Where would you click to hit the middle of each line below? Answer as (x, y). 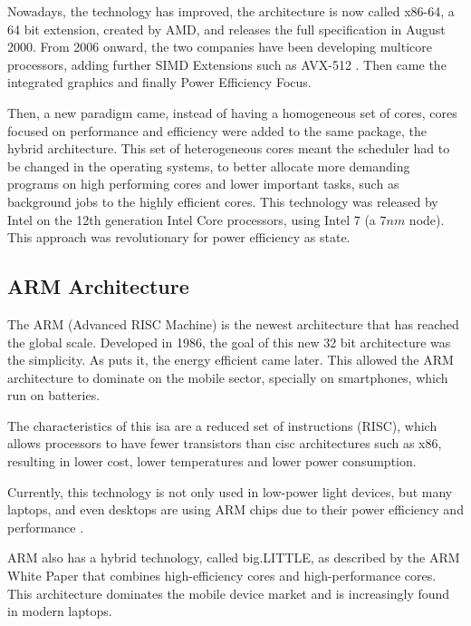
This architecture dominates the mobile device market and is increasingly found (229, 593)
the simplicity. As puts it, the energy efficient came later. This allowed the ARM (231, 360)
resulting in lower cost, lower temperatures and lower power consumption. (212, 461)
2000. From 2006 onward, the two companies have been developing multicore (220, 47)
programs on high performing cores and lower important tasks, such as (203, 184)
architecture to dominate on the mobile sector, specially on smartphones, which (228, 377)
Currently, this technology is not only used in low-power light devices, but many (230, 491)
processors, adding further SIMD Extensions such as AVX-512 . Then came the (227, 64)
